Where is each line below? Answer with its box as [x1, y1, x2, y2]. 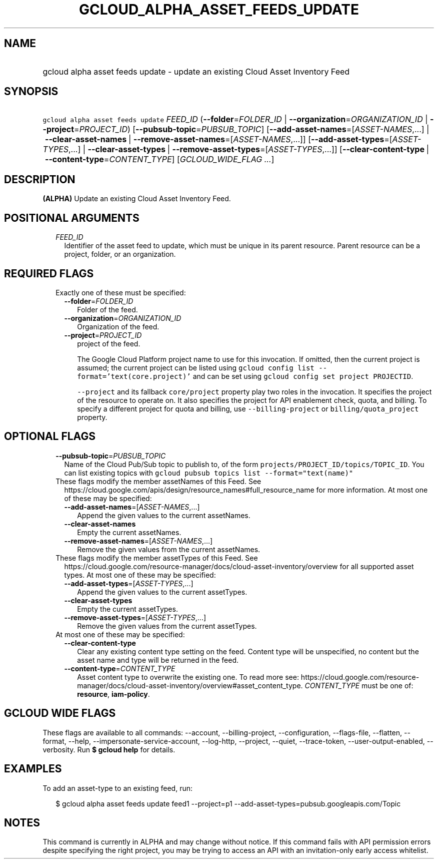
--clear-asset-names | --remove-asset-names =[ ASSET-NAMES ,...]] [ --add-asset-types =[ [44, 134, 392, 145]
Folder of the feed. [77, 305, 138, 314]
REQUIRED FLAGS [4, 267, 94, 280]
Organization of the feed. [77, 322, 159, 331]
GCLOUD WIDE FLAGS [4, 707, 116, 720]
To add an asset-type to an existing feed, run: [42, 783, 192, 792]
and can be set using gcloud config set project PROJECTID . [192, 371, 413, 380]
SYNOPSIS [4, 85, 58, 98]
